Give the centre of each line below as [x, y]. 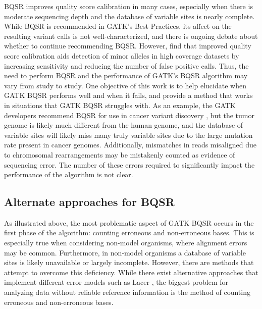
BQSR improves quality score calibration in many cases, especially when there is [128, 6]
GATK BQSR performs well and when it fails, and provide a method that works [128, 95]
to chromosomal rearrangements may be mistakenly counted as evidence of [120, 154]
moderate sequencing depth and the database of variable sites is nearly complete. [129, 16]
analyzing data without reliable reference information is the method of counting [127, 292]
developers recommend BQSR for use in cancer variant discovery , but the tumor [129, 115]
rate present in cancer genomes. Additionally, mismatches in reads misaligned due [130, 145]
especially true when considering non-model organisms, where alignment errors [126, 243]
